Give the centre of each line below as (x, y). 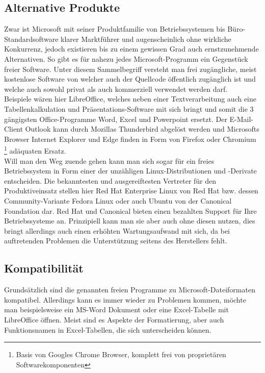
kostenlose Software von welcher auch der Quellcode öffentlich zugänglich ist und (130, 79)
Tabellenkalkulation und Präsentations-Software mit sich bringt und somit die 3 (129, 108)
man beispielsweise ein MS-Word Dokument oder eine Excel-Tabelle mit (116, 309)
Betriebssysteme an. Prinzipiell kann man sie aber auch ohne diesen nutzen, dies (130, 221)
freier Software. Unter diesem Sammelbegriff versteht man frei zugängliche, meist (130, 69)
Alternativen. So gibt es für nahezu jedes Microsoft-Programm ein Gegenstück (126, 58)
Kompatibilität (44, 268)
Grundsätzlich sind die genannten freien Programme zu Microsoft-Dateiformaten (130, 290)
